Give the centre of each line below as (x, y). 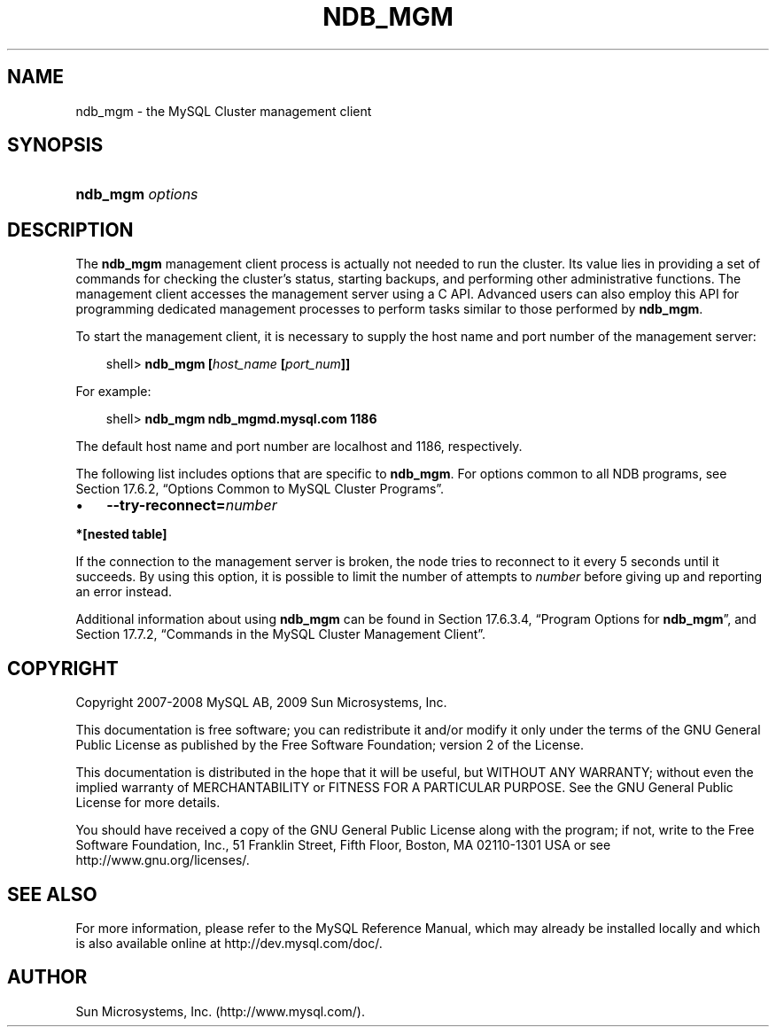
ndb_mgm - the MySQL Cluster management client (224, 111)
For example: (113, 392)
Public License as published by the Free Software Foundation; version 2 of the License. (330, 745)
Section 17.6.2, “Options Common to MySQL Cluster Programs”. (260, 489)
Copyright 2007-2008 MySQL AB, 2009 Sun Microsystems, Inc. (261, 703)
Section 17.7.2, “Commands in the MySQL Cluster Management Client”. (281, 634)
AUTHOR (47, 977)
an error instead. (124, 592)
